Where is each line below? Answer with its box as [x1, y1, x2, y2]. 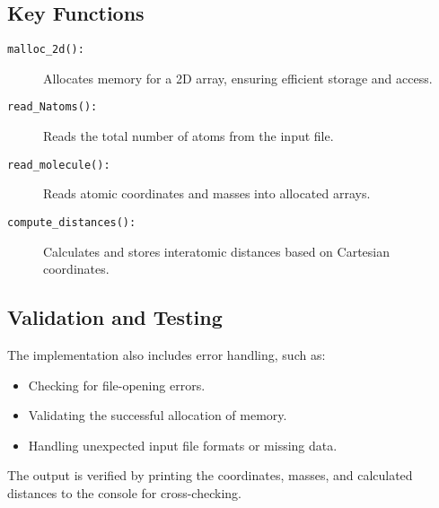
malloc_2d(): [7, 43, 84, 57]
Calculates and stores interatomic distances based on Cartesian [43, 241, 391, 260]
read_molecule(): [7, 158, 110, 171]
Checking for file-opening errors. [28, 375, 206, 394]
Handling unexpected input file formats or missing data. [28, 435, 338, 454]
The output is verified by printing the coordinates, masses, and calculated [7, 466, 413, 485]
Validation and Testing [7, 303, 223, 331]
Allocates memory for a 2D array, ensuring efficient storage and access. [43, 68, 433, 87]
